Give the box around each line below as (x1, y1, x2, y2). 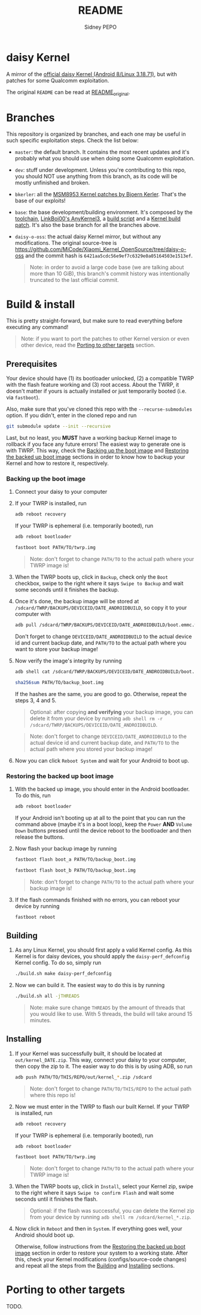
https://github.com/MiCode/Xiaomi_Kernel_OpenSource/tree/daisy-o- (14, 246, 187, 253)
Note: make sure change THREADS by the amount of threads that (29, 1004, 185, 1011)
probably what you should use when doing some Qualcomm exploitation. (14, 155, 195, 162)
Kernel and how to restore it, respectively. (6, 460, 109, 467)
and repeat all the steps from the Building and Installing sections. (14, 1262, 175, 1270)
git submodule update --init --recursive (6, 423, 111, 430)
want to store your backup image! (14, 645, 98, 652)
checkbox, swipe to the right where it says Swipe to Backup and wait (14, 579, 184, 587)
